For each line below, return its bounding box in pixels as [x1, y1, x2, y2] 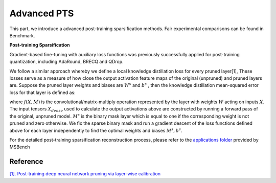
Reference [9, 157, 43, 166]
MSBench [9, 144, 30, 150]
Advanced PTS [9, 8, 74, 19]
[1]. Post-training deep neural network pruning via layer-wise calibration [9, 171, 161, 177]
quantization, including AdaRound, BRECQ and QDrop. [9, 59, 124, 65]
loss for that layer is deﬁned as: [9, 89, 76, 96]
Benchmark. [9, 32, 35, 38]
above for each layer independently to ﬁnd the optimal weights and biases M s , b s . [9, 127, 182, 133]
